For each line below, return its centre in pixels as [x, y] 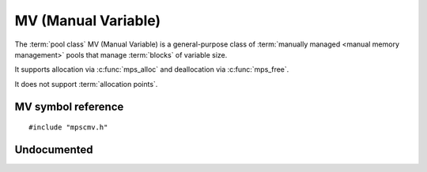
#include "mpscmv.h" [68, 127]
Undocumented [54, 150]
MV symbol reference [69, 107]
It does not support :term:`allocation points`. [86, 84]
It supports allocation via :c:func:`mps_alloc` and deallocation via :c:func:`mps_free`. [152, 69]
